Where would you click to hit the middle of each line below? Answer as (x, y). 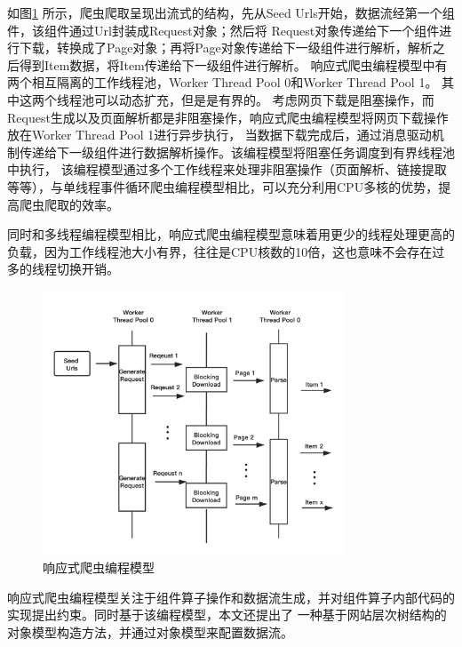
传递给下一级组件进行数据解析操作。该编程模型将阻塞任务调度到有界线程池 (237, 152)
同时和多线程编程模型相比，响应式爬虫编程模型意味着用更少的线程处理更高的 (231, 234)
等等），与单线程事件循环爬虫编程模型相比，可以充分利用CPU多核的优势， (223, 186)
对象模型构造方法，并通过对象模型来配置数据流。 (150, 631)
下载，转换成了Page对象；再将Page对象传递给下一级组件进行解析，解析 (226, 48)
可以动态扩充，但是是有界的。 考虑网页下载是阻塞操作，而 (264, 99)
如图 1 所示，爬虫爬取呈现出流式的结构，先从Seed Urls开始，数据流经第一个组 (231, 12)
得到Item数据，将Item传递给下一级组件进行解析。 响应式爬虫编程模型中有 (233, 64)
